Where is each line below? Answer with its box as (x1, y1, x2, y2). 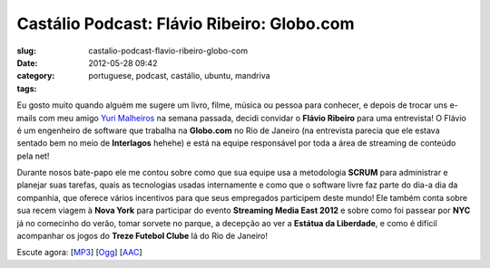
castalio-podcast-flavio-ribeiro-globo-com (88, 45, 249, 56)
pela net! (16, 150, 50, 161)
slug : (16, 45, 36, 56)
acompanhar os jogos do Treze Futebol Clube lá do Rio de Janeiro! (16, 231, 268, 242)
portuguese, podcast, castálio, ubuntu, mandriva (88, 71, 271, 81)
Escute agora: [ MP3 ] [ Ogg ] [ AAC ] (16, 247, 142, 258)
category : (16, 71, 55, 81)
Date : (16, 57, 38, 68)
